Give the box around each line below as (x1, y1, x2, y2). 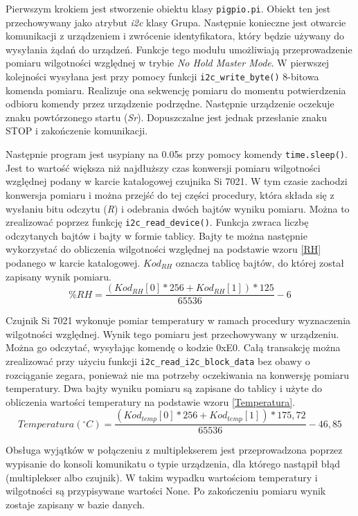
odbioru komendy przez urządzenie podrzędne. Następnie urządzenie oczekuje (6, 96, 334, 111)
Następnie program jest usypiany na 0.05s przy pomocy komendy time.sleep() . (6, 147, 348, 161)
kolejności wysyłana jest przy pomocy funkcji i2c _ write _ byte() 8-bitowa (6, 69, 319, 84)
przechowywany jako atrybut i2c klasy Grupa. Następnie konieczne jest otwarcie (6, 15, 346, 29)
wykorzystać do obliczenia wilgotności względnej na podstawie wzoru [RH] (6, 242, 321, 256)
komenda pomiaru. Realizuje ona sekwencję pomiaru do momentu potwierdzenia (6, 82, 346, 97)
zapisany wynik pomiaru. (6, 269, 111, 283)
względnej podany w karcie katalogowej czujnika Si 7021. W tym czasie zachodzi (6, 174, 348, 188)
